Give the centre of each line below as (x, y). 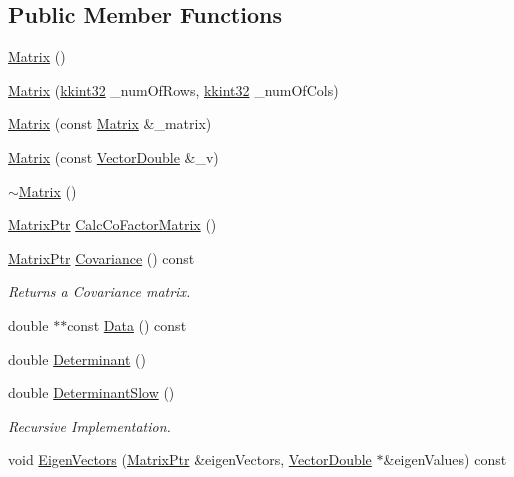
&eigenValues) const (445, 459)
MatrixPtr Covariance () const (101, 257)
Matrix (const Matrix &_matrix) (110, 123)
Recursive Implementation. (89, 425)
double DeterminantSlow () (91, 392)
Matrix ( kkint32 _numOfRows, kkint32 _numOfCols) (173, 89)
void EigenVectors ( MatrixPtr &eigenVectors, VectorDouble (190, 459)
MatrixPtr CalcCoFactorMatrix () (112, 224)
